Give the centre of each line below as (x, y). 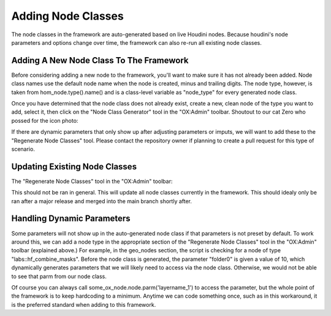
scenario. (23, 149)
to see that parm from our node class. (59, 276)
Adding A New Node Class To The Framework (100, 60)
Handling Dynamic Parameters (71, 219)
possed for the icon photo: (45, 120)
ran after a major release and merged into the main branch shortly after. (102, 201)
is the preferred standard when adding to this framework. (84, 304)
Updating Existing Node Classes (74, 167)
